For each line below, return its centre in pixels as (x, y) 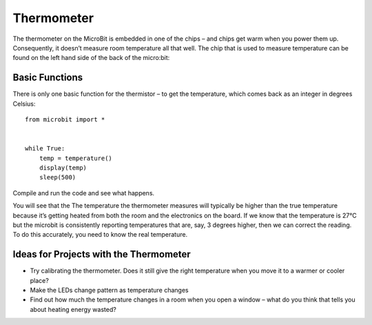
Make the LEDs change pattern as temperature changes (109, 290)
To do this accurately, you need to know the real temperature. (100, 235)
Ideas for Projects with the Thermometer (102, 254)
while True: (45, 149)
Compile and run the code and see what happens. (84, 193)
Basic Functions (48, 78)
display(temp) (63, 168)
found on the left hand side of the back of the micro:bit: (91, 58)
